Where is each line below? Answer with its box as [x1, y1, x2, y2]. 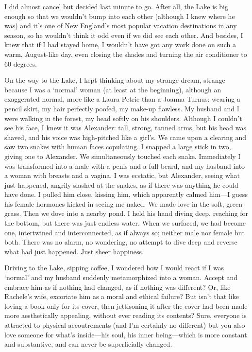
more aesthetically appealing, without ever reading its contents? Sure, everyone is [4, 310, 247, 320]
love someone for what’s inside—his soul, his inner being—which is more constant [4, 329, 247, 339]
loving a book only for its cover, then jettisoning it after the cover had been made [4, 300, 248, 311]
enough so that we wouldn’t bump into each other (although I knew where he [4, 11, 235, 21]
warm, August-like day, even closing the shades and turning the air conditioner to [4, 49, 247, 59]
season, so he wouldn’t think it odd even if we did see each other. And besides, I [4, 30, 243, 40]
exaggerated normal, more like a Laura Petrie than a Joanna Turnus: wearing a [4, 94, 240, 104]
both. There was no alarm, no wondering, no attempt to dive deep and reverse [4, 237, 237, 247]
